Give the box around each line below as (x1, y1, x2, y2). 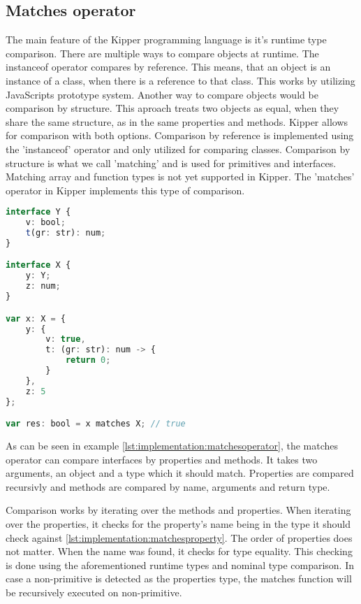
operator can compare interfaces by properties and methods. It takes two (6, 452, 318, 466)
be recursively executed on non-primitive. (6, 584, 182, 599)
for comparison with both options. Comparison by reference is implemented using (6, 128, 354, 143)
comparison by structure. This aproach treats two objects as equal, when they (6, 101, 339, 115)
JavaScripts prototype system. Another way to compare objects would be (6, 87, 318, 101)
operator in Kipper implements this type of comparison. (6, 182, 245, 197)
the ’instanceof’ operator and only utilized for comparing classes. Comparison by (6, 141, 351, 156)
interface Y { (6, 207, 71, 217)
